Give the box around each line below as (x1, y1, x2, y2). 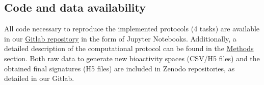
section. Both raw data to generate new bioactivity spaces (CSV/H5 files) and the (4, 53, 260, 63)
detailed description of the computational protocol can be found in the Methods (4, 43, 254, 54)
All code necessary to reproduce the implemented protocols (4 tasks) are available (4, 23, 260, 34)
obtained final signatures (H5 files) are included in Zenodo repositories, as (4, 63, 235, 73)
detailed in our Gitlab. (4, 73, 74, 83)
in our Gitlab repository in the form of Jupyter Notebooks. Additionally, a (4, 33, 236, 44)
